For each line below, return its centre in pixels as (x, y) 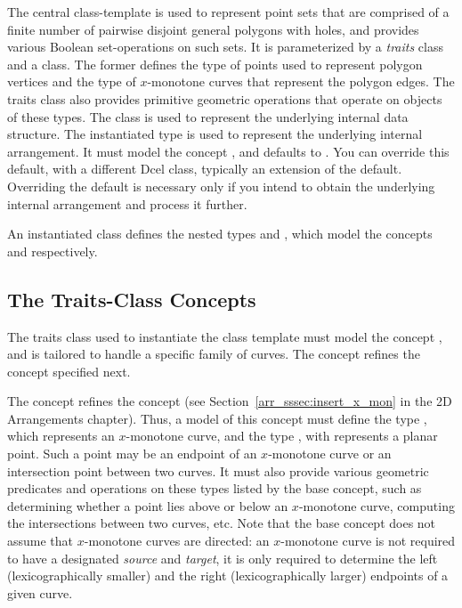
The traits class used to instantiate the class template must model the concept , (225, 336)
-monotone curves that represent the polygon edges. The (301, 81)
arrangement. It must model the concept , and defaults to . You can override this (228, 151)
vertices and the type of (72, 81)
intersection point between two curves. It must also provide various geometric (218, 470)
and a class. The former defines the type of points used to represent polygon (215, 64)
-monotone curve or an (330, 454)
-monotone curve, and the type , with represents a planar (282, 436)
